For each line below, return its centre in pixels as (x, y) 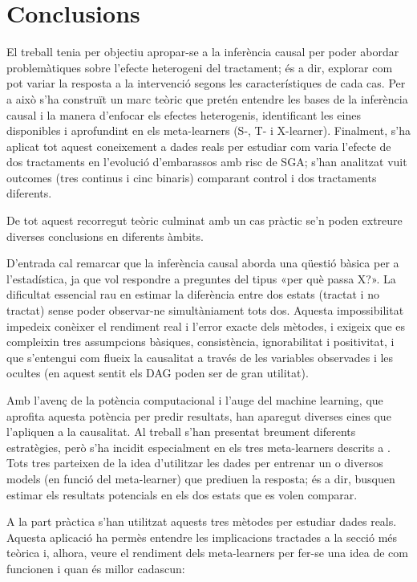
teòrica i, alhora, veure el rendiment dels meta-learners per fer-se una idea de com (207, 553)
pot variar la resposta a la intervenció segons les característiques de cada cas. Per (206, 83)
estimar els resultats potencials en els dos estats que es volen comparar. (182, 494)
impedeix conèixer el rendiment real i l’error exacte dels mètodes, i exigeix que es (206, 326)
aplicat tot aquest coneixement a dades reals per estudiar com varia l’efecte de (199, 146)
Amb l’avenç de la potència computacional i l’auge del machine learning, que (195, 400)
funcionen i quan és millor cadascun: (96, 568)
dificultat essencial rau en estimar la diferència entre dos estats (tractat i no (193, 294)
